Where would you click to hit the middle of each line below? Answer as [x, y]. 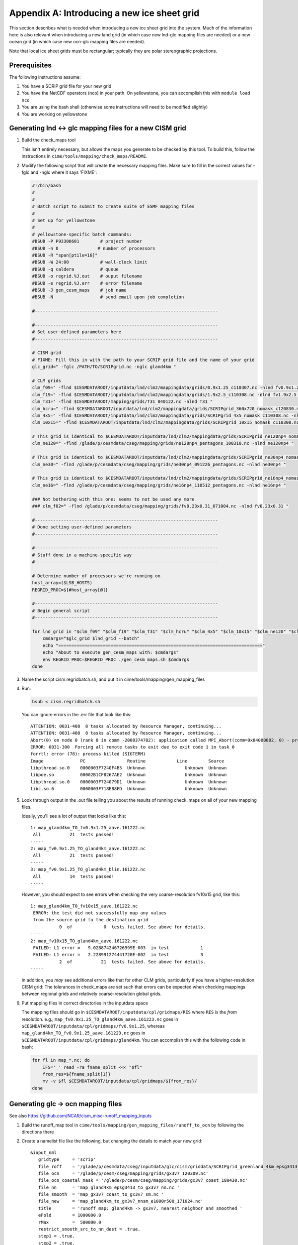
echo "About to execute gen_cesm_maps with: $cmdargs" [111, 653]
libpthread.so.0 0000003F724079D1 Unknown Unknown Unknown [129, 782]
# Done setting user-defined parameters [82, 527]
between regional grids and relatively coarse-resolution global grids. [92, 994]
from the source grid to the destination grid [91, 920]
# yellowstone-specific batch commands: [82, 234]
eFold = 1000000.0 [70, 1215]
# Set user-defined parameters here [77, 332]
